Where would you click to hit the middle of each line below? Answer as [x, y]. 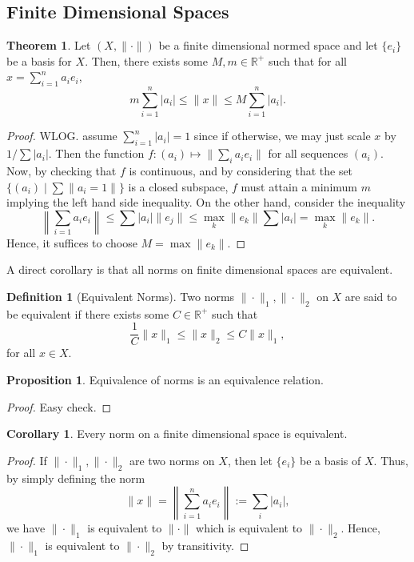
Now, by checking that [62, 170]
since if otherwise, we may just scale [282, 136]
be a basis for [39, 60]
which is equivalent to [249, 528]
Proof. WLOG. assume [62, 136]
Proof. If [27, 460]
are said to [371, 296]
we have [26, 528]
